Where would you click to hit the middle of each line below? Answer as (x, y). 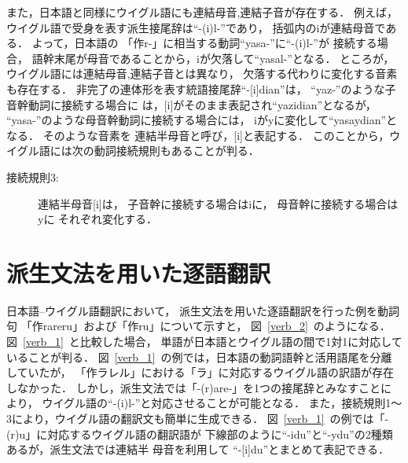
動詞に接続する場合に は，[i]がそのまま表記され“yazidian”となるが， (202, 104)
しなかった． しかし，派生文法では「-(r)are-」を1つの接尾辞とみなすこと (194, 387)
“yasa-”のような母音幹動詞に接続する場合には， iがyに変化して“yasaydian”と (202, 120)
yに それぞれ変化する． (98, 219)
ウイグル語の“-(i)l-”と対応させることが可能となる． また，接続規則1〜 (222, 403)
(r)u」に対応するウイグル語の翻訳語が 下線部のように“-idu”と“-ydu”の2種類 (200, 434)
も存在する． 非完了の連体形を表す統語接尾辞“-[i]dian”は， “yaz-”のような (196, 88)
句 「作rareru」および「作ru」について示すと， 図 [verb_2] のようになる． (198, 326)
